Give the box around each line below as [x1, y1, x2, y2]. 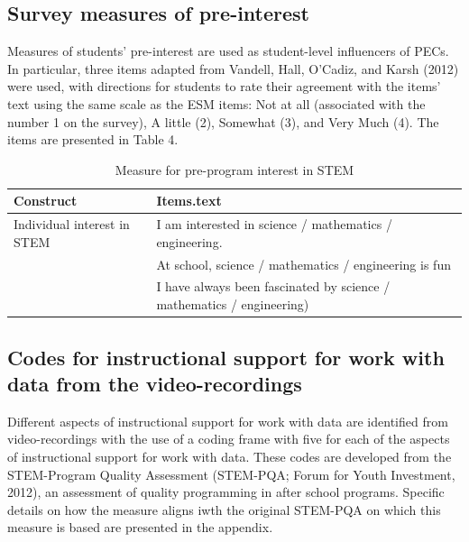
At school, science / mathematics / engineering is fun [156, 254, 451, 273]
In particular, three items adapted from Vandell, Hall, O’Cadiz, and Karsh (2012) [7, 59, 459, 78]
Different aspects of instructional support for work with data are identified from [7, 411, 448, 430]
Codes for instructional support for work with [7, 343, 445, 371]
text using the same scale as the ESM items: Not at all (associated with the [7, 94, 426, 113]
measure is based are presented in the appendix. [7, 518, 273, 537]
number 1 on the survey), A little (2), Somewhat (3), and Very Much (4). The [7, 112, 439, 131]
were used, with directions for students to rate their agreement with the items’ [7, 77, 441, 96]
